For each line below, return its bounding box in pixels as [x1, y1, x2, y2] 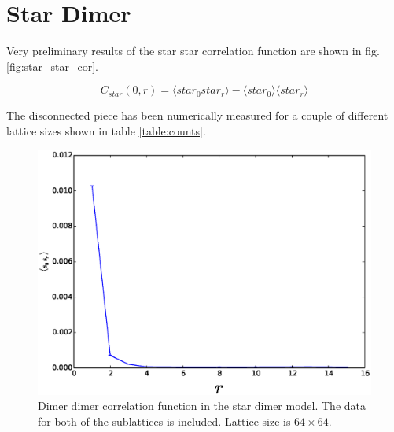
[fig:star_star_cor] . [6, 57, 98, 74]
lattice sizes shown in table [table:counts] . [6, 122, 206, 138]
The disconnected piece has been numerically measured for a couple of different [6, 107, 388, 124]
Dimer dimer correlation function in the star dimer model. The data [38, 397, 366, 414]
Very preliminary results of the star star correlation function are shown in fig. [6, 42, 380, 59]
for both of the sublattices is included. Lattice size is [38, 412, 291, 429]
